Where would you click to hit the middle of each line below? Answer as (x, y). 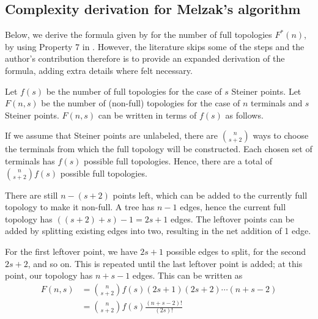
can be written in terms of (147, 115)
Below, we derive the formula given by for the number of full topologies (139, 35)
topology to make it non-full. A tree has (80, 207)
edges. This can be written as (187, 275)
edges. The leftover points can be (233, 218)
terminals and (277, 103)
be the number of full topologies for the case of (134, 91)
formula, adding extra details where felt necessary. (99, 70)
